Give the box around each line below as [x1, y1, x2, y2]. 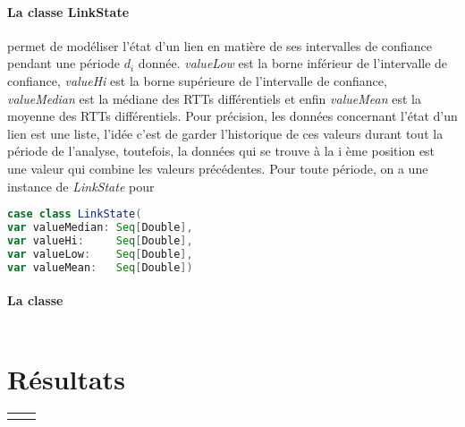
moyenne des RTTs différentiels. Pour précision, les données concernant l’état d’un [7, 107, 458, 125]
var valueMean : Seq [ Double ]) [7, 260, 193, 274]
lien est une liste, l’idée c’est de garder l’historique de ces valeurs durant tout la [7, 124, 444, 142]
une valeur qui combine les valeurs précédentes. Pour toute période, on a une [7, 158, 428, 177]
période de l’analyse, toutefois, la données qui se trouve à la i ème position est [7, 141, 435, 160]
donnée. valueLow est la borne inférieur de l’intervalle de [138, 54, 448, 73]
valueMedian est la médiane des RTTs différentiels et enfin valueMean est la [7, 89, 421, 107]
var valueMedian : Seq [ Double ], [7, 221, 193, 235]
